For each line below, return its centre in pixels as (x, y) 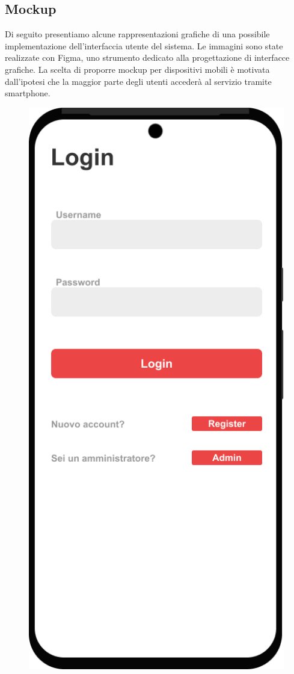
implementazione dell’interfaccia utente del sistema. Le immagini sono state (144, 45)
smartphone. (28, 93)
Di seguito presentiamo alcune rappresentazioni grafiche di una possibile (137, 34)
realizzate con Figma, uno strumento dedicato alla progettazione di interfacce (147, 57)
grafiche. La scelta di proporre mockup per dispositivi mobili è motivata (137, 69)
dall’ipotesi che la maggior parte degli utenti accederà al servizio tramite (138, 81)
